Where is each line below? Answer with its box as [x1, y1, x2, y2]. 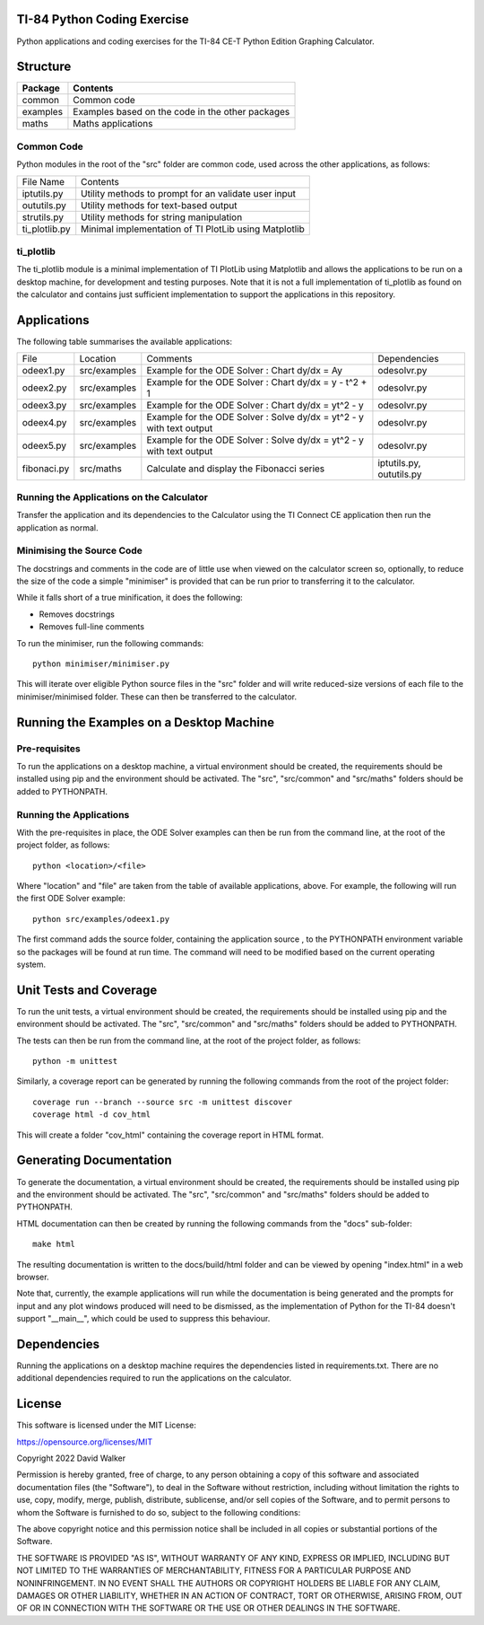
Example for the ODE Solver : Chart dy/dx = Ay [146, 365, 342, 377]
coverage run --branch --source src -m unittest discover [32, 1096, 293, 1107]
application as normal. [16, 522, 99, 533]
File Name [22, 175, 65, 188]
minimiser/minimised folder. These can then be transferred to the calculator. [16, 691, 298, 702]
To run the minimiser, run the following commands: [16, 637, 204, 648]
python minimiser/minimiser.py [32, 659, 170, 669]
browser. [16, 1271, 49, 1282]
